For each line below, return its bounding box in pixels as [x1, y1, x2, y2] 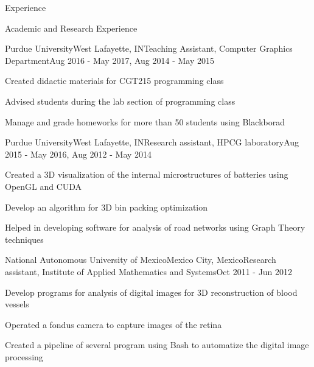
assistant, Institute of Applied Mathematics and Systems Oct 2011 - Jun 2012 [5, 265, 293, 278]
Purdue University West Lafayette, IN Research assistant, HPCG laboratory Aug [5, 136, 299, 149]
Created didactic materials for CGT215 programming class [5, 74, 224, 87]
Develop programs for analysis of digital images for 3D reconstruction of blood [5, 285, 298, 298]
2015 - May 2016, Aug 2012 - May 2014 [5, 147, 152, 160]
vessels [5, 298, 29, 310]
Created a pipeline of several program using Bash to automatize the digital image [5, 338, 309, 351]
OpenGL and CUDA [5, 180, 82, 192]
